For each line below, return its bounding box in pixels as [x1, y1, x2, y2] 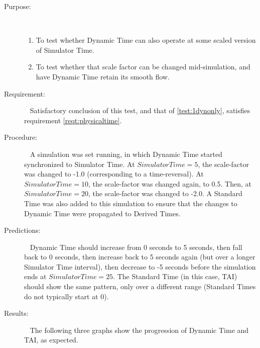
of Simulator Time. [36, 44, 94, 55]
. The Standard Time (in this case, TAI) [113, 271, 237, 282]
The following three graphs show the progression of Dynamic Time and [30, 324, 249, 335]
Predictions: [4, 225, 41, 235]
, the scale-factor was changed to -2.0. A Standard [88, 188, 242, 199]
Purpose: [4, 1, 31, 11]
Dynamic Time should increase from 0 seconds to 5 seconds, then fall [30, 241, 242, 252]
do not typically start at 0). [24, 291, 109, 301]
